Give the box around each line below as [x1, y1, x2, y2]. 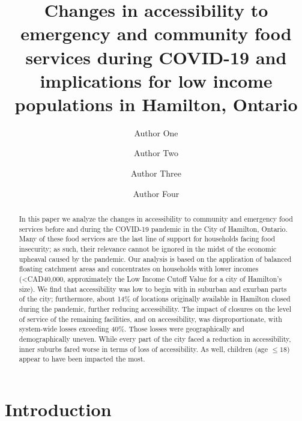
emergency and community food [20, 21, 292, 46]
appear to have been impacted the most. [19, 354, 145, 364]
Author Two [134, 147, 178, 159]
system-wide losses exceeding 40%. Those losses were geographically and [19, 324, 244, 334]
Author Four [133, 187, 180, 199]
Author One [134, 126, 178, 139]
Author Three [130, 167, 182, 180]
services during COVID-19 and [25, 44, 287, 69]
